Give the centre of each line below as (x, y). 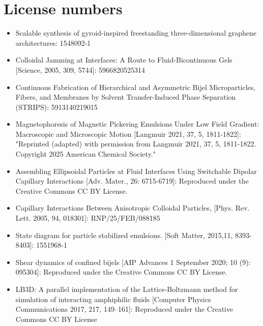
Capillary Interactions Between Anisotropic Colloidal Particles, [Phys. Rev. (133, 208)
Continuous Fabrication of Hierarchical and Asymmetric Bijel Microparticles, (136, 87)
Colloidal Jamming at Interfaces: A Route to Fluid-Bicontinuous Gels (124, 60)
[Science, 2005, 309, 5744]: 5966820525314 (80, 69)
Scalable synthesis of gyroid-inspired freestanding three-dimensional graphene (136, 33)
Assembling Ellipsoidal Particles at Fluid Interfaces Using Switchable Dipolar (136, 171)
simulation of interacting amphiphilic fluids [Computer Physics (113, 299)
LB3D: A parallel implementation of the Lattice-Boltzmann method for (127, 289)
